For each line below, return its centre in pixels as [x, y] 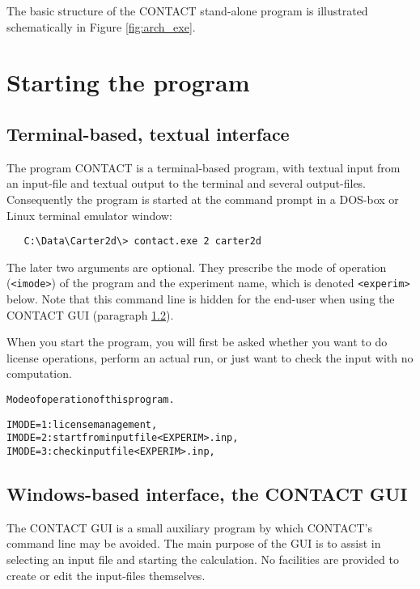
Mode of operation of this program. [91, 400]
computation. [39, 373]
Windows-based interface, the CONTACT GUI [207, 494]
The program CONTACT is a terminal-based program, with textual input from [204, 167]
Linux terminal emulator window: [89, 215]
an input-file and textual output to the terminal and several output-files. [187, 183]
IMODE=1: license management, [82, 424]
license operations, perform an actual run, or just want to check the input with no [210, 357]
